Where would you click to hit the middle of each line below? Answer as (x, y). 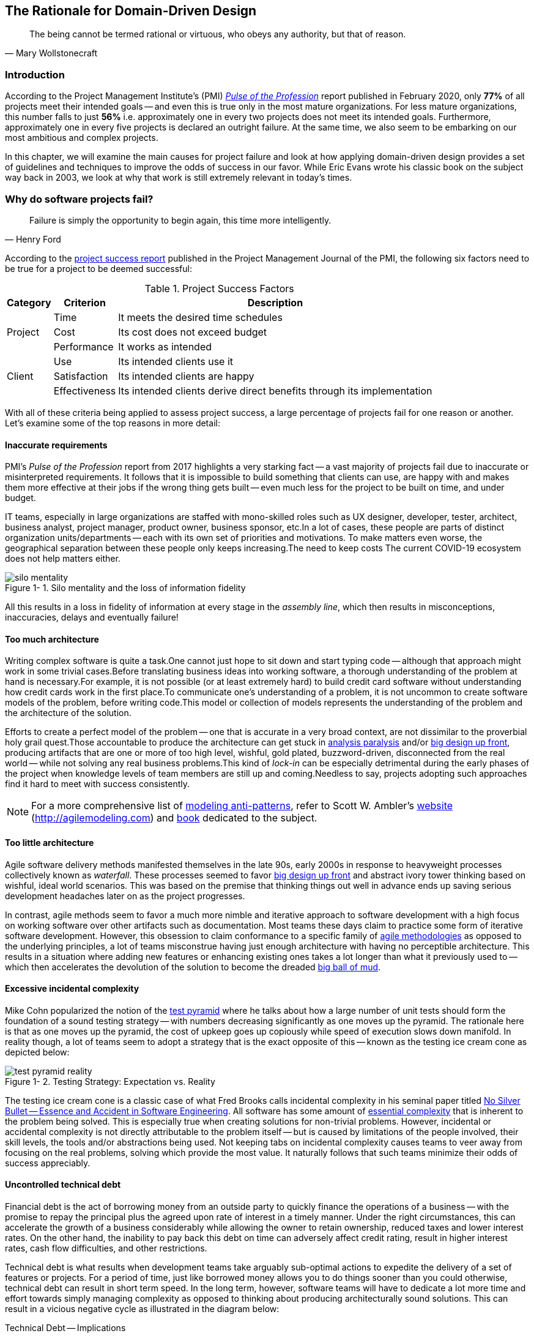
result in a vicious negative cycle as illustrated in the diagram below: (142, 1309)
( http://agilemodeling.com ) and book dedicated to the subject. (174, 818)
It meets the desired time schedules (200, 317)
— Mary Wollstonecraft (51, 53)
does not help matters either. (63, 559)
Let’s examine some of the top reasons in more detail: (113, 423)
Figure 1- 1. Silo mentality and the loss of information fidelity (125, 588)
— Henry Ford (33, 239)
